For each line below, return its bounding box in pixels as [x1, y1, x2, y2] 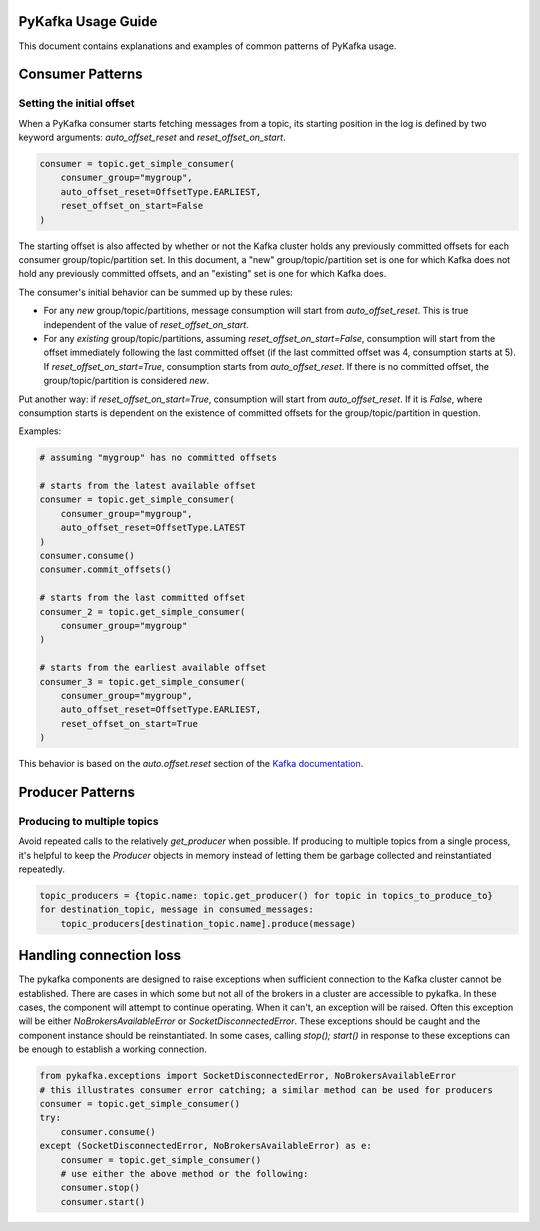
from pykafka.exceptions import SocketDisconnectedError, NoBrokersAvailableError [39, 1070, 457, 1082]
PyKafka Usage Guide [18, 13, 158, 30]
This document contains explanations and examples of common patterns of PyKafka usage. [18, 40, 397, 52]
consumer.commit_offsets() [39, 564, 172, 575]
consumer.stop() [60, 1182, 140, 1194]
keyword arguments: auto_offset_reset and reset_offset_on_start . [18, 131, 286, 144]
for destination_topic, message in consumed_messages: [39, 904, 314, 915]
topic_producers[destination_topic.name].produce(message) [60, 918, 357, 929]
